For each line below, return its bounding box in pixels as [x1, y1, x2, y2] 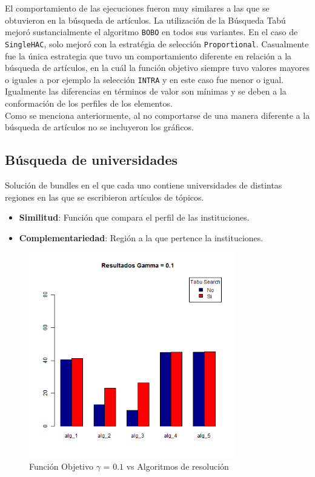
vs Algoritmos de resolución [126, 460, 229, 473]
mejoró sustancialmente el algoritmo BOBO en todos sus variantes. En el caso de [5, 25, 298, 38]
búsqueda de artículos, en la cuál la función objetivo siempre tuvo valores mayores [5, 61, 310, 74]
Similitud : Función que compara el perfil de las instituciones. [19, 211, 250, 224]
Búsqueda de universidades [5, 150, 178, 169]
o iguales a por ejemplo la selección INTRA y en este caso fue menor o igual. [5, 73, 284, 85]
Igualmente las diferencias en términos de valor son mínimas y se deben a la [5, 85, 287, 98]
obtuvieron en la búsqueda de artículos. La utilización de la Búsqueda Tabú [5, 13, 286, 26]
